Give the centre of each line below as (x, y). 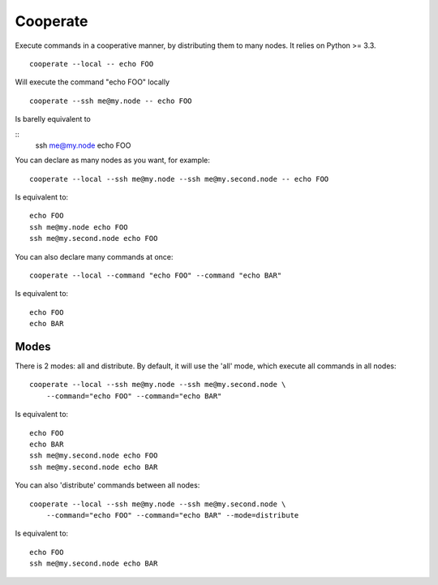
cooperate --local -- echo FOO (92, 64)
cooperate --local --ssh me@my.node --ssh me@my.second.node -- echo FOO (179, 179)
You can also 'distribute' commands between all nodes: (107, 485)
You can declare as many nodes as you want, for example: (112, 160)
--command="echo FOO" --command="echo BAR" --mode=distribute (172, 515)
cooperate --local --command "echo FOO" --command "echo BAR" (156, 275)
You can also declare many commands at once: (94, 256)
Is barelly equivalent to (53, 119)
